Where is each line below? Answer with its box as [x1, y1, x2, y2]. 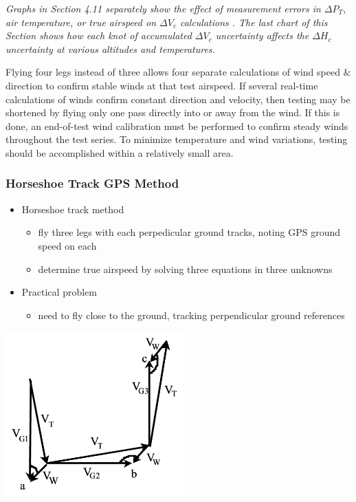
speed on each [38, 238, 97, 252]
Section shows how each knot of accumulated [5, 28, 192, 43]
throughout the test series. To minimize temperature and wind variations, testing [5, 132, 348, 146]
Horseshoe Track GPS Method [5, 175, 179, 192]
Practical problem [21, 285, 97, 299]
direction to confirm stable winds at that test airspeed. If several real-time [5, 78, 318, 92]
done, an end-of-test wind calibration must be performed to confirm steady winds [5, 118, 348, 133]
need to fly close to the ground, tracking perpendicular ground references [38, 307, 345, 322]
